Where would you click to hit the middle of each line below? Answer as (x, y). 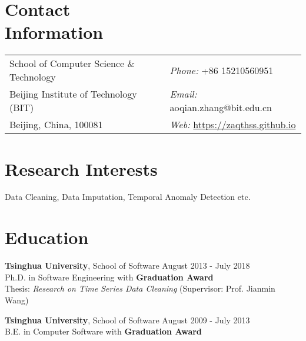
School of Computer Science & (72, 63)
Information (54, 32)
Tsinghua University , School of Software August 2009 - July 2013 (127, 320)
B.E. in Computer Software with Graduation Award (103, 331)
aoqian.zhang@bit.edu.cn (221, 108)
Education (47, 237)
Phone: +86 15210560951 (222, 70)
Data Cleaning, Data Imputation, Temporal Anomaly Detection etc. (128, 197)
